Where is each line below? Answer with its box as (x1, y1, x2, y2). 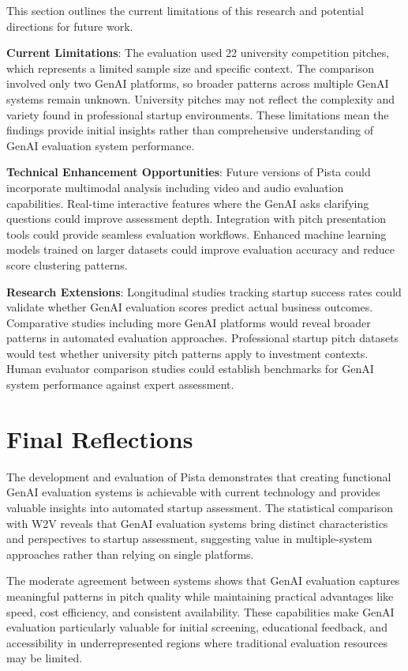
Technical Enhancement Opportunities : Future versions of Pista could (6, 164, 371, 180)
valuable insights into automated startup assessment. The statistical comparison (6, 499, 394, 515)
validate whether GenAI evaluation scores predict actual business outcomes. (6, 299, 373, 315)
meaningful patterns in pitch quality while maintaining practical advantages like (6, 587, 394, 604)
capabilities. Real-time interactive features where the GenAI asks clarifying (6, 194, 369, 211)
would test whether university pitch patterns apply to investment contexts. (6, 345, 369, 361)
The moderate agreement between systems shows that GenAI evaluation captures (6, 572, 400, 589)
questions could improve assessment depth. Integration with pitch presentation (6, 210, 386, 227)
